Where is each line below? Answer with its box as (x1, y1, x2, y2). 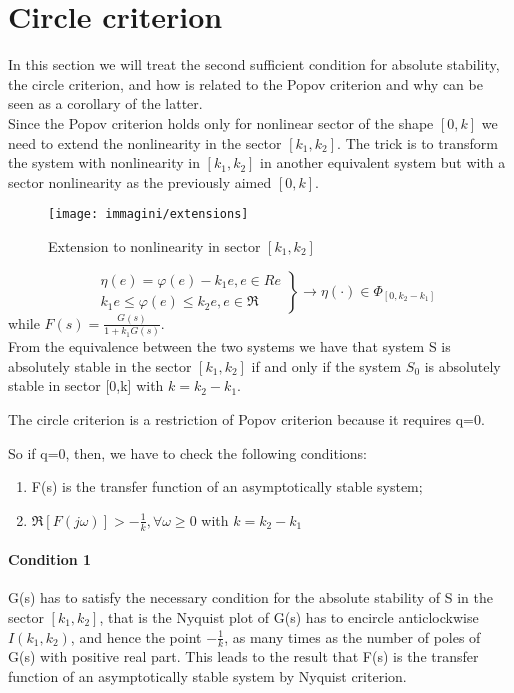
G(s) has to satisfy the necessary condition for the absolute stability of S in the (8, 587, 493, 608)
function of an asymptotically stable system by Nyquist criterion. (8, 665, 407, 686)
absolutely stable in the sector (8, 355, 192, 376)
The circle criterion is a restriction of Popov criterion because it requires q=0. (8, 408, 485, 429)
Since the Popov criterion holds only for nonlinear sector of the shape (8, 112, 434, 133)
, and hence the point (70, 626, 202, 647)
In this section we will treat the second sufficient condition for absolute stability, (8, 54, 500, 75)
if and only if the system (251, 355, 402, 376)
